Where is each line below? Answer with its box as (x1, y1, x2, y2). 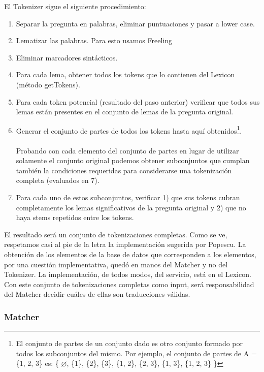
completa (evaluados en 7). (16, 175, 100, 185)
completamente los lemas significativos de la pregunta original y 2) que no (16, 202, 246, 212)
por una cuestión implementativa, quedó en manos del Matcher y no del (4, 259, 228, 269)
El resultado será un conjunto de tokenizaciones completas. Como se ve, (4, 229, 227, 239)
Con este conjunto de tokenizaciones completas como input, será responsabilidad (4, 278, 254, 289)
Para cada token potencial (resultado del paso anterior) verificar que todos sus (16, 96, 260, 107)
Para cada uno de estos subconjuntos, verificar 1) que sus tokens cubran (16, 192, 240, 202)
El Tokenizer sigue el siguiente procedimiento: (4, 1, 146, 11)
